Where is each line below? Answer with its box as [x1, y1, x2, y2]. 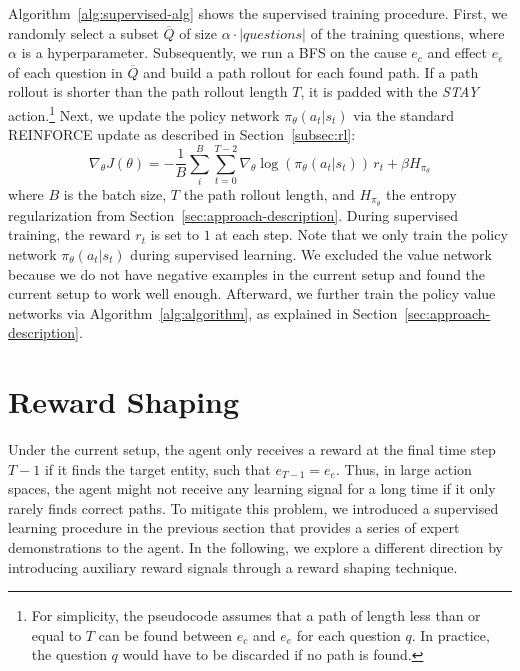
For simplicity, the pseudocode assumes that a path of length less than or [31, 605, 481, 626]
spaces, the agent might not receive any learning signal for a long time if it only [8, 478, 496, 499]
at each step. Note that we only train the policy [215, 224, 508, 245]
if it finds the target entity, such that [44, 458, 271, 479]
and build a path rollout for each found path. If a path [143, 61, 479, 82]
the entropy [386, 183, 457, 204]
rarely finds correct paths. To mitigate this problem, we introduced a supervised [8, 497, 499, 518]
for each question [296, 624, 401, 645]
